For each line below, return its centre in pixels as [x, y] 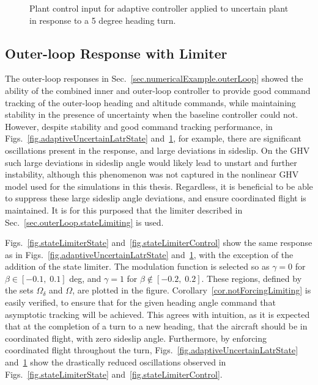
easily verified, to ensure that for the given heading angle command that [140, 302]
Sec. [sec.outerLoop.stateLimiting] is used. [84, 222]
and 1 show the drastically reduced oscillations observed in [116, 362]
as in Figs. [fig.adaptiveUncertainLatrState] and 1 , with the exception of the [149, 254]
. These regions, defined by [252, 278]
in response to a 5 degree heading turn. [103, 20]
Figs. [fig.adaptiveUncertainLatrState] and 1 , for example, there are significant [153, 138]
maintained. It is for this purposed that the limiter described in [124, 210]
